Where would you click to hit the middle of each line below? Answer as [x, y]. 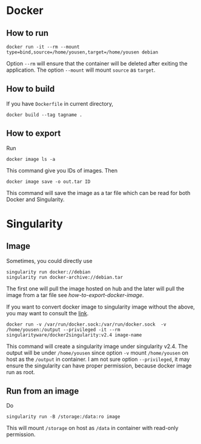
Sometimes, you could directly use [49, 261]
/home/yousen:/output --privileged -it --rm [63, 330]
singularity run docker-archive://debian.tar [64, 277]
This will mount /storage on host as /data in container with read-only [92, 428]
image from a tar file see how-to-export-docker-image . [75, 295]
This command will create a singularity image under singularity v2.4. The [97, 346]
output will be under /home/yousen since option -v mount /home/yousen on [97, 352]
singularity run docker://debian [48, 272]
